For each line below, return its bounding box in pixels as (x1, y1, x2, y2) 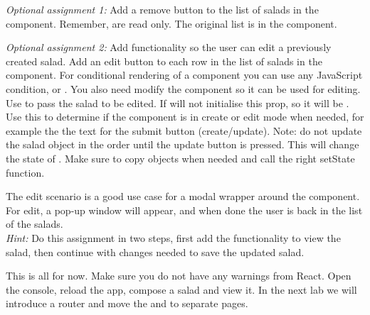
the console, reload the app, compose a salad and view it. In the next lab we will (6, 282, 357, 297)
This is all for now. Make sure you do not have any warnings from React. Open (6, 268, 351, 283)
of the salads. (6, 216, 63, 231)
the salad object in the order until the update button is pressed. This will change (6, 137, 359, 152)
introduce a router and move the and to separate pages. (6, 296, 248, 311)
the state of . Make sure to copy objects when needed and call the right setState (6, 150, 355, 165)
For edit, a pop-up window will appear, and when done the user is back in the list (6, 202, 363, 217)
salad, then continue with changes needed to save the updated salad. (6, 244, 305, 259)
